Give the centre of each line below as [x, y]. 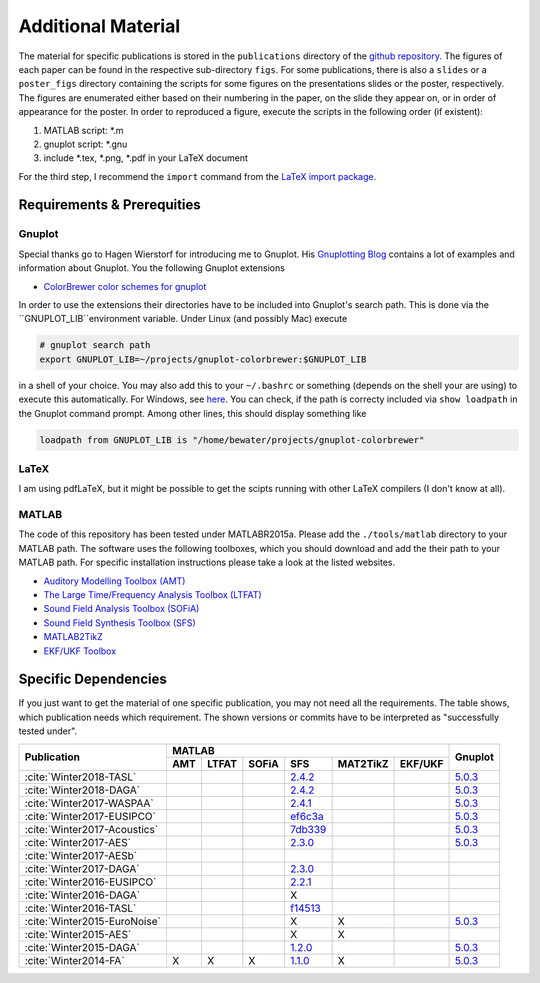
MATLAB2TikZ [73, 637]
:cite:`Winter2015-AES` [78, 934]
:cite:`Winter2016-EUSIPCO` [90, 882]
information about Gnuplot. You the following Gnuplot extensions [151, 268]
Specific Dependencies [92, 679]
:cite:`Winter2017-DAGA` [82, 868]
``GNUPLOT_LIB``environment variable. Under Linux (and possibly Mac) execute [183, 319]
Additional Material [99, 26]
